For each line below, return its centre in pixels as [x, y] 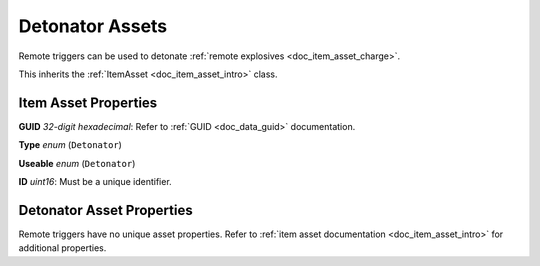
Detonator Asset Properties [106, 210]
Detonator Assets [93, 26]
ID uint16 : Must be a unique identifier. [95, 182]
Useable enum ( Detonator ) [77, 163]
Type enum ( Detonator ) [70, 145]
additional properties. [62, 248]
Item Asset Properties [88, 102]
